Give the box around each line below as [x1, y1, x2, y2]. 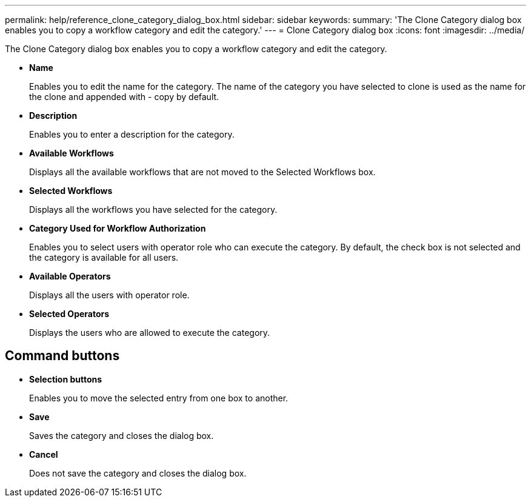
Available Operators [29, 271, 111, 281]
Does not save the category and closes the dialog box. [29, 467, 247, 478]
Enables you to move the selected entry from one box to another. [29, 392, 289, 403]
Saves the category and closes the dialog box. [29, 430, 214, 441]
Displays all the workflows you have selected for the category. [29, 204, 278, 215]
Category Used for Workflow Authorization [29, 223, 206, 233]
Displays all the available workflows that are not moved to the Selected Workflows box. [29, 167, 376, 177]
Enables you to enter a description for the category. [29, 129, 235, 139]
